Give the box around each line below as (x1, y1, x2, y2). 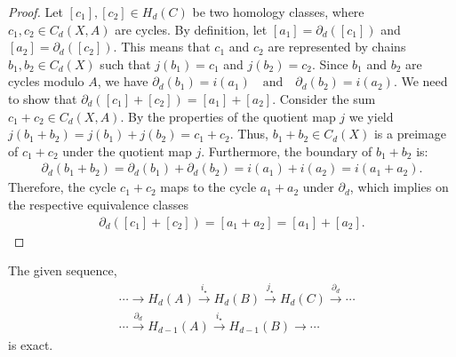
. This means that (113, 37, 211, 56)
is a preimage (373, 124, 446, 143)
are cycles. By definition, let (115, 20, 268, 38)
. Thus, (229, 124, 268, 143)
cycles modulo (8, 72, 84, 91)
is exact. (8, 335, 53, 353)
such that (100, 54, 151, 73)
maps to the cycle (160, 178, 257, 196)
